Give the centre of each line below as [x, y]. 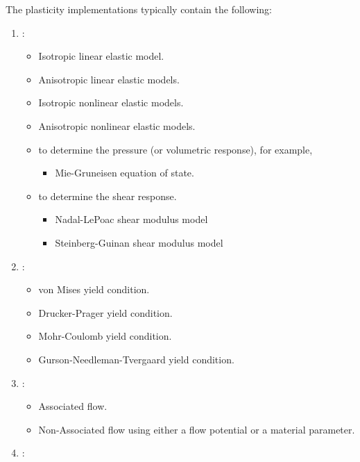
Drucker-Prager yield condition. [105, 312]
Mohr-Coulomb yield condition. [105, 336]
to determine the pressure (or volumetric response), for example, [175, 149]
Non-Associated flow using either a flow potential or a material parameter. [197, 429]
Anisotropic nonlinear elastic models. [117, 125]
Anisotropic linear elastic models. [109, 79]
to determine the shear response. [108, 196]
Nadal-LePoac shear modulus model [131, 219]
